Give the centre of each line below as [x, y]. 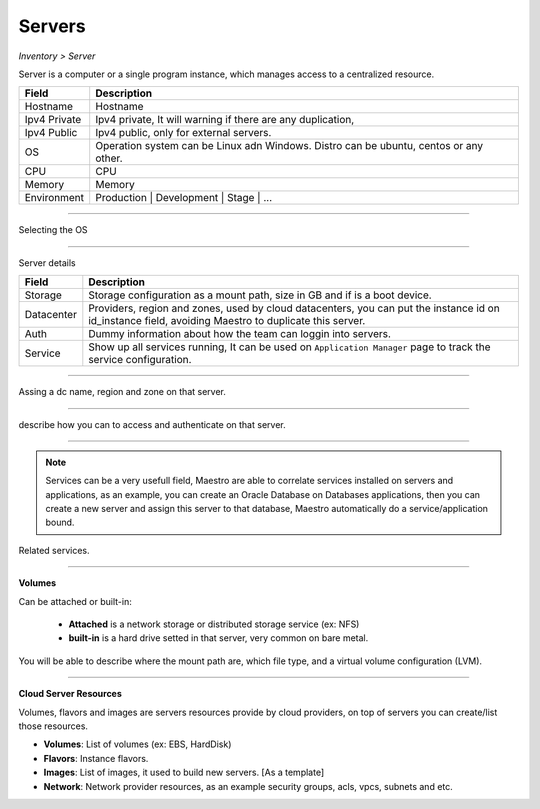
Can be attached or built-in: [75, 601]
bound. [60, 522]
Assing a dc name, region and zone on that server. [122, 392]
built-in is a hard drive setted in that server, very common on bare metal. [218, 638]
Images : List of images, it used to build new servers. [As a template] [184, 772]
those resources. [53, 726]
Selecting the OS [53, 230]
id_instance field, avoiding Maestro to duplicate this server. [227, 321]
